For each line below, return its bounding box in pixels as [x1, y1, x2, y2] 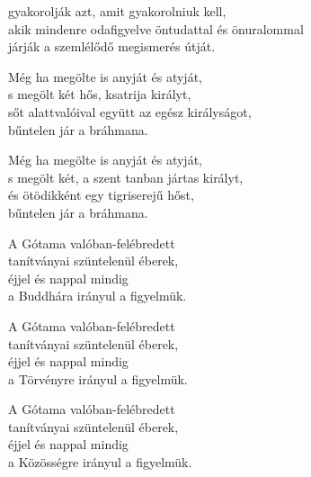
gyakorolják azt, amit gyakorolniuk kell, [8, 2, 227, 20]
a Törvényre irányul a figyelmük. [8, 369, 188, 388]
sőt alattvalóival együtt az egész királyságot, [8, 102, 252, 121]
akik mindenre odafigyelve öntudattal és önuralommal [8, 19, 304, 38]
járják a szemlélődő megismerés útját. [8, 37, 216, 56]
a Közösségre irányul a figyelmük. [8, 453, 192, 472]
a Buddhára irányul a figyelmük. [8, 286, 187, 305]
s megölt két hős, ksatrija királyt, [8, 85, 191, 103]
